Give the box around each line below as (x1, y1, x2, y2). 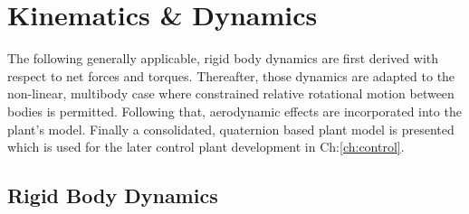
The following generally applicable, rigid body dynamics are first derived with (7, 49, 439, 68)
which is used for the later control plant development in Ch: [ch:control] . (7, 137, 405, 156)
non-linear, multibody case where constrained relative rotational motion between (7, 84, 455, 103)
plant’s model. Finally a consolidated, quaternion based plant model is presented (7, 119, 455, 138)
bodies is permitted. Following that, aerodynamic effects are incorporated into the (7, 101, 462, 120)
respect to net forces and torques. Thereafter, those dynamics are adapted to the (7, 66, 455, 85)
